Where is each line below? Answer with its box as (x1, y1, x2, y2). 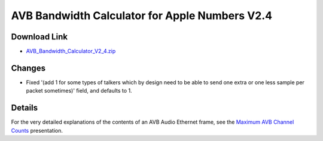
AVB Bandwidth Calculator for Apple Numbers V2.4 (11, 9, 272, 22)
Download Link (11, 32, 68, 42)
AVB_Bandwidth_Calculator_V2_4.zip (26, 48, 116, 55)
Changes (11, 63, 46, 73)
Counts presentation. (11, 127, 63, 134)
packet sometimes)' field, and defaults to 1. (26, 87, 132, 94)
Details (11, 103, 38, 113)
